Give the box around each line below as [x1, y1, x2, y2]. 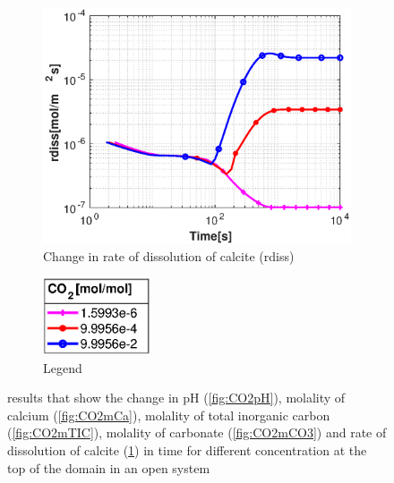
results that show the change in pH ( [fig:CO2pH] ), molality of [7, 388, 346, 407]
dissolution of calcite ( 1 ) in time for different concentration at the [7, 440, 367, 459]
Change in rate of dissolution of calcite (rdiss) [43, 246, 295, 265]
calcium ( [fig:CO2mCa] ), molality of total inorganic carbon [7, 405, 330, 424]
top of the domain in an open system [7, 458, 210, 477]
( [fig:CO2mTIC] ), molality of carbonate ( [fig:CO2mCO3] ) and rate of [7, 423, 387, 442]
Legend [43, 358, 82, 377]
